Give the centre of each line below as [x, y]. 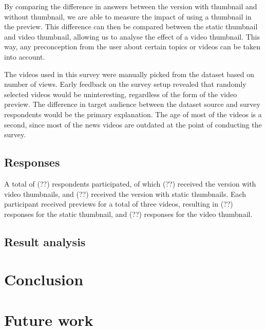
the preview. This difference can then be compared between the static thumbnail [131, 26]
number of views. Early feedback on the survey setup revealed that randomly [125, 84]
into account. [25, 56]
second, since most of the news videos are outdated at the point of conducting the [133, 124]
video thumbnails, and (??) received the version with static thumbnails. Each [125, 194]
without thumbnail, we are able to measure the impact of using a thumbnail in [128, 16]
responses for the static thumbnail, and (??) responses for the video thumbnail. [128, 214]
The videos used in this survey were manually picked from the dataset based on [129, 74]
